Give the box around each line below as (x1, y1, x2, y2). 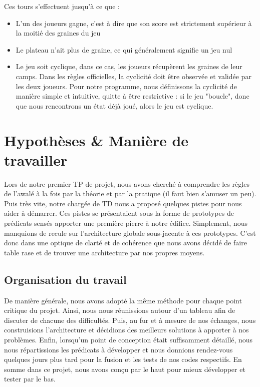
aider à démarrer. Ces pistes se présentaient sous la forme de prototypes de (4, 208, 234, 218)
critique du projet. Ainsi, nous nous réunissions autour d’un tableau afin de (4, 305, 235, 315)
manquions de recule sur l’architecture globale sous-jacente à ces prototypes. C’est (4, 227, 256, 238)
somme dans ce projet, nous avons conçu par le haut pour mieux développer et (4, 363, 245, 374)
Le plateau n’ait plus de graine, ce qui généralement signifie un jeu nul (16, 44, 232, 55)
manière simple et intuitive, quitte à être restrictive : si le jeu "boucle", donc (16, 91, 249, 101)
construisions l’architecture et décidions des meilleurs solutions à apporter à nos (4, 324, 249, 335)
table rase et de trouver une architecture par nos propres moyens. (4, 247, 205, 257)
